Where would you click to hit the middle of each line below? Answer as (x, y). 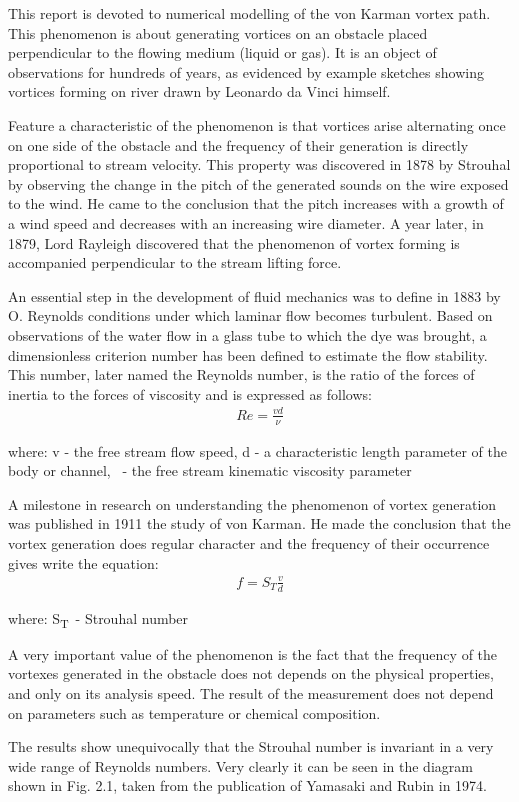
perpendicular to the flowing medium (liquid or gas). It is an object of (222, 52)
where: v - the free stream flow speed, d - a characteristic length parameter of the (257, 450)
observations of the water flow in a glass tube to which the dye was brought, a (247, 334)
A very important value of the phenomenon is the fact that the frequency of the (253, 653)
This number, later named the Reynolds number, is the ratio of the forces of (241, 374)
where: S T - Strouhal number (98, 619)
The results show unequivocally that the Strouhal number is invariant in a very (251, 746)
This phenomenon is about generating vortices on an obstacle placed (218, 32)
